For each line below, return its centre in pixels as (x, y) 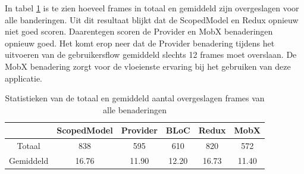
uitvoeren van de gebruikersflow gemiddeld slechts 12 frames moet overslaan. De (151, 55)
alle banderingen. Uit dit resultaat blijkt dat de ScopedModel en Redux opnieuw (152, 19)
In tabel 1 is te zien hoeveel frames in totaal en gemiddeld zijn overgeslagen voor (152, 8)
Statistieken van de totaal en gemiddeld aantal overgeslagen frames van (135, 98)
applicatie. (24, 78)
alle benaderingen (134, 109)
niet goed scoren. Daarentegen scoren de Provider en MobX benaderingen (139, 31)
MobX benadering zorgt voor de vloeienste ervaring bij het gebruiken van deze (148, 66)
